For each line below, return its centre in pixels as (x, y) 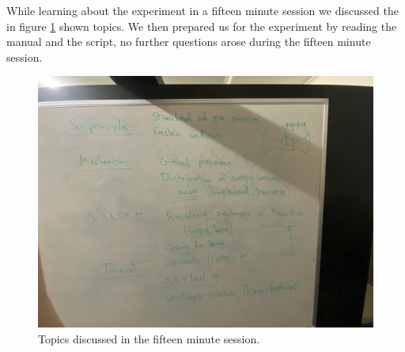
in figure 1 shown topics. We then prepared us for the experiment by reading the (202, 26)
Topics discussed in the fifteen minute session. (149, 338)
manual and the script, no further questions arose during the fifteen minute (189, 42)
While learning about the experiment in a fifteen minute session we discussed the (202, 10)
